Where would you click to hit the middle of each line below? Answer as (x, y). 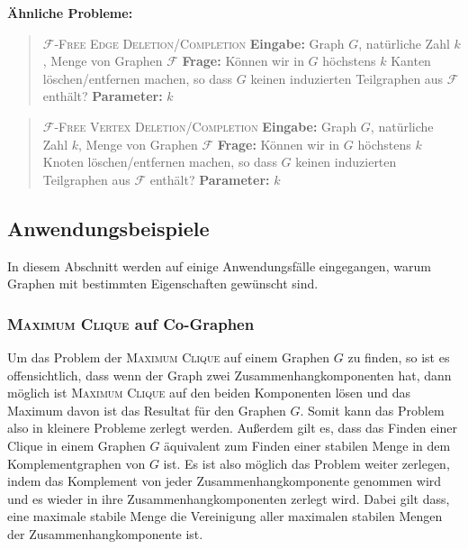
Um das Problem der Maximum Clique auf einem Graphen (169, 357)
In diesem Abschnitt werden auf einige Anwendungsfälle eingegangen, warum (219, 265)
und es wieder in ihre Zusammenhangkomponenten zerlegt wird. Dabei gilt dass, (229, 498)
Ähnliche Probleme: (70, 13)
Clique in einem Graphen (76, 445)
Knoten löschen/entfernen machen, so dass (160, 162)
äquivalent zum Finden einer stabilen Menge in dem (307, 445)
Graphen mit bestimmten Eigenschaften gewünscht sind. (163, 284)
